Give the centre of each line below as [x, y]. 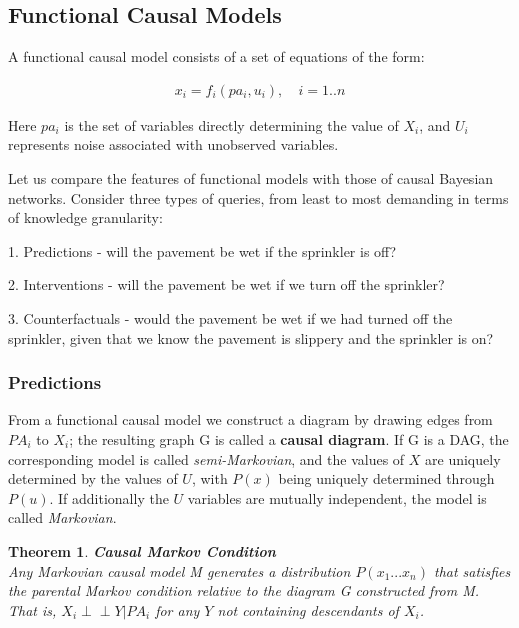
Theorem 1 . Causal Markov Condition [142, 550]
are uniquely [463, 458]
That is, [32, 609]
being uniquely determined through [386, 478]
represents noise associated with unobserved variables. [173, 144]
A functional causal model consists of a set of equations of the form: [216, 56]
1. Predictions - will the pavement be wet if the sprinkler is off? [202, 250]
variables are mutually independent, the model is [337, 497]
